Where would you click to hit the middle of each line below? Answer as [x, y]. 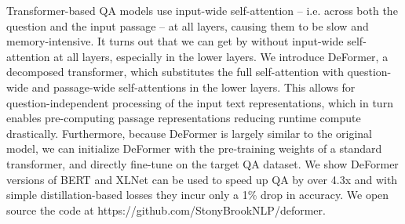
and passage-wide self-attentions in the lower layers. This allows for [193, 87]
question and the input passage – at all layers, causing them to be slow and [188, 25]
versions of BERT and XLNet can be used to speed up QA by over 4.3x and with [202, 179]
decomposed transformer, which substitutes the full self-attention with [175, 72]
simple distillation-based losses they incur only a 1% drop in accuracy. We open [198, 195]
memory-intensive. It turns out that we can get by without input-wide [175, 41]
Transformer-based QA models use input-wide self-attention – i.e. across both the [202, 10]
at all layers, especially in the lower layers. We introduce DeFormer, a [221, 56]
